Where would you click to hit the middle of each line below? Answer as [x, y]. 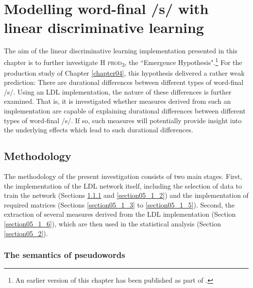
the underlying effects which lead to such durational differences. [99, 130]
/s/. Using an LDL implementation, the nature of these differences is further [118, 91]
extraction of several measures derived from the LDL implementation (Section [120, 214]
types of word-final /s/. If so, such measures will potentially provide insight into [123, 120]
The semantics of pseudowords [65, 255]
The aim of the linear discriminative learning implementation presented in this [121, 51]
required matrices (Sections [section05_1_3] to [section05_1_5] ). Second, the [119, 204]
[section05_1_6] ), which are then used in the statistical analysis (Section [112, 224]
